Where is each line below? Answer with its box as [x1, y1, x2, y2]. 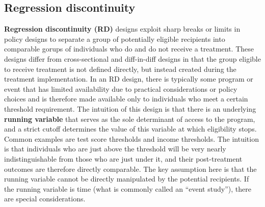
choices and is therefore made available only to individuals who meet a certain [4, 93, 248, 104]
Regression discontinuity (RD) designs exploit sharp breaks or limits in [4, 23, 241, 34]
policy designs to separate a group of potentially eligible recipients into [4, 33, 225, 44]
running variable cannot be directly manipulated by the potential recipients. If [4, 173, 249, 184]
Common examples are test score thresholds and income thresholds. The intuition [4, 133, 259, 144]
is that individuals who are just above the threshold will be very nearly [4, 143, 226, 154]
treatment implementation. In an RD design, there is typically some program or [4, 73, 253, 84]
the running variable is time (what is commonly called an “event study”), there [4, 183, 251, 194]
